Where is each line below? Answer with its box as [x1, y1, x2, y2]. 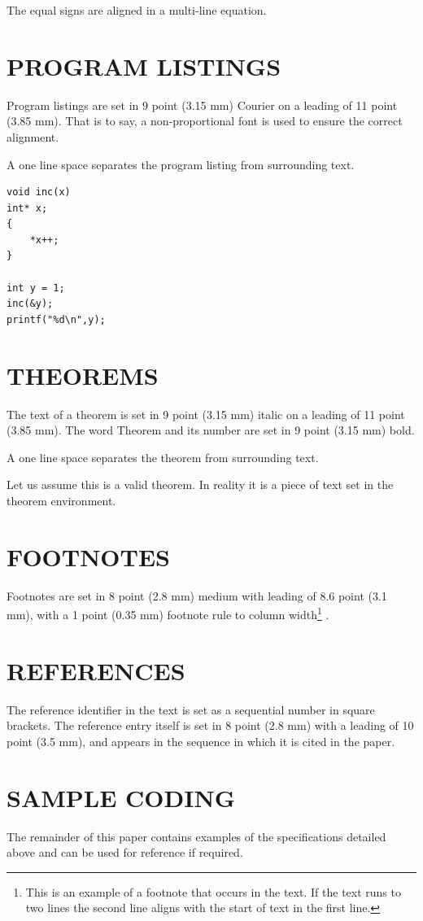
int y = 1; [7, 282, 65, 294]
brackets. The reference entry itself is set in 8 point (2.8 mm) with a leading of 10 [7, 717, 414, 734]
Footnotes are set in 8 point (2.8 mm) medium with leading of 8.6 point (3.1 [7, 587, 387, 604]
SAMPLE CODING [7, 780, 235, 814]
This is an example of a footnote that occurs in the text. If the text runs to [25, 883, 401, 900]
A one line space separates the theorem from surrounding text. [7, 448, 319, 465]
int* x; [7, 202, 48, 214]
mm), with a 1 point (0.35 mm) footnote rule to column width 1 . [7, 604, 329, 622]
